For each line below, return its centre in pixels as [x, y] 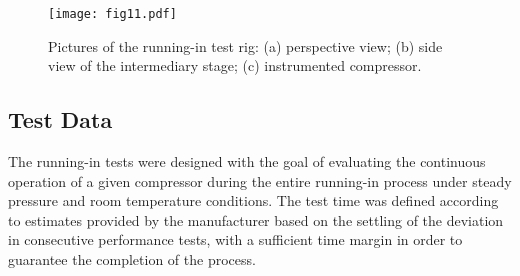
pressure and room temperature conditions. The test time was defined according [253, 200]
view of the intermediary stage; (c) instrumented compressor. [235, 65]
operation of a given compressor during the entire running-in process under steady [260, 180]
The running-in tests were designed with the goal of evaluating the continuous [247, 161]
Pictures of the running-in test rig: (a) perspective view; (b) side [245, 45]
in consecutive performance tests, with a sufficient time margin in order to [235, 239]
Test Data [60, 119]
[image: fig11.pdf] [112, 14]
